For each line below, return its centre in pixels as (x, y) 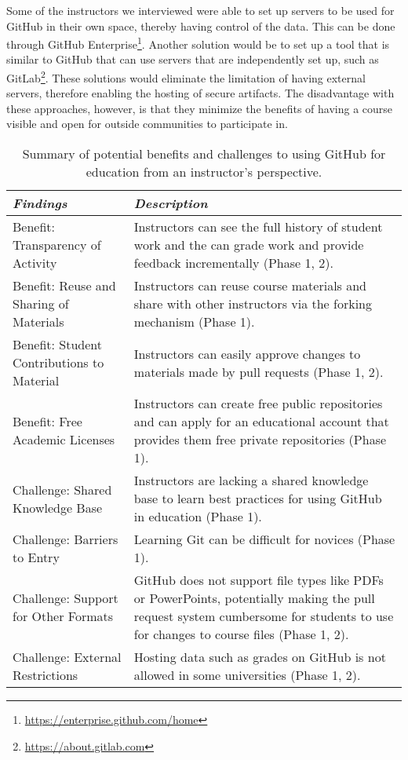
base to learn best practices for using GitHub (258, 499)
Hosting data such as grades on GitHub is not (260, 657)
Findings (40, 203)
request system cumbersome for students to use (264, 616)
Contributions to (58, 363)
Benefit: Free (47, 422)
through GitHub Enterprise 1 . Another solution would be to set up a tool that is (198, 43)
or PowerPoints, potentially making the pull (254, 598)
